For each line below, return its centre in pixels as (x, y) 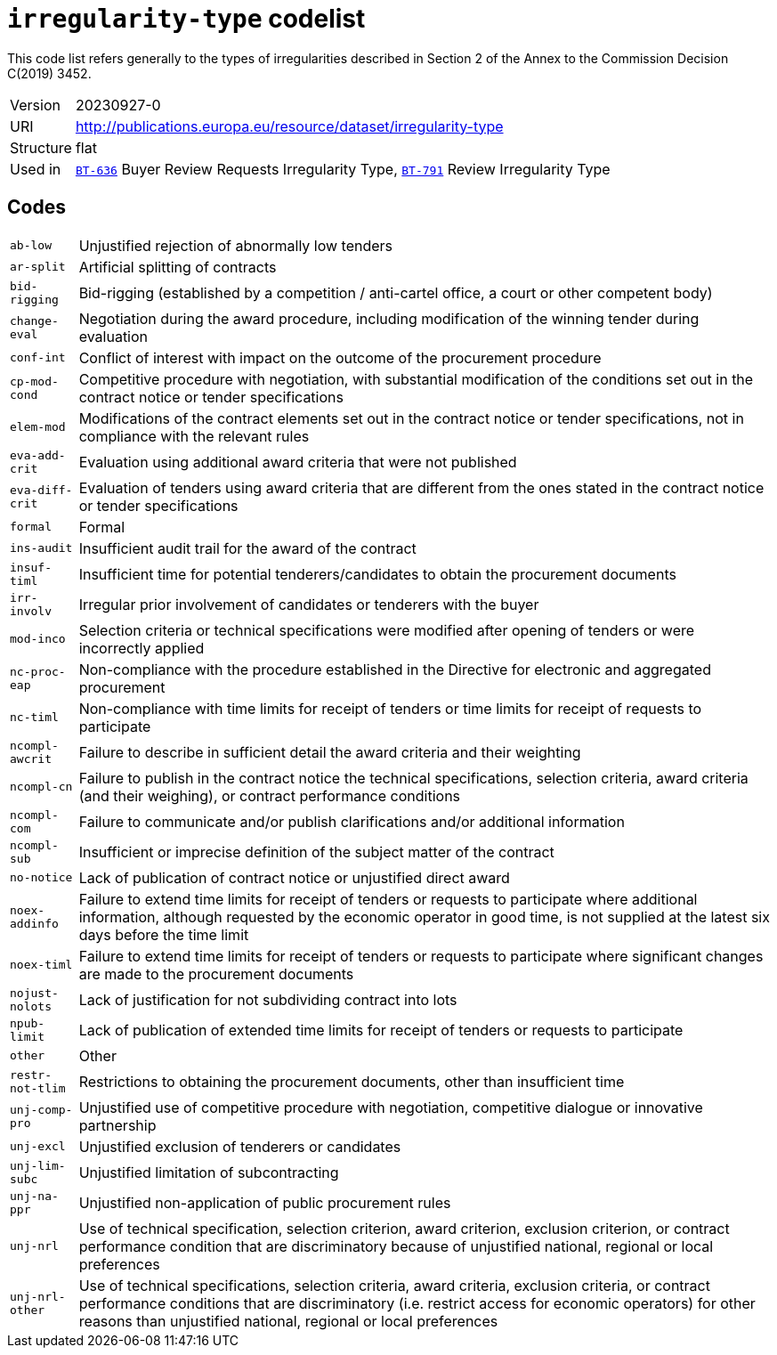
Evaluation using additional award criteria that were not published (298, 462)
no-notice (41, 878)
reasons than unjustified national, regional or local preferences (288, 1321)
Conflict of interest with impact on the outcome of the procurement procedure (340, 357)
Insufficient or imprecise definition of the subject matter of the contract (316, 852)
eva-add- (38, 455)
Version (35, 105)
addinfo (34, 923)
